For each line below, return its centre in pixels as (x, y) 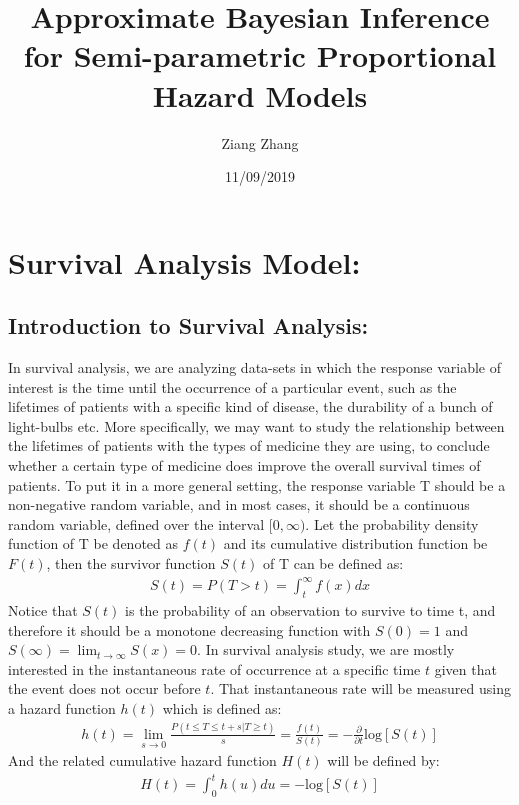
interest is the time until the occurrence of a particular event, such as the (232, 386)
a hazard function (62, 707)
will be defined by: (383, 760)
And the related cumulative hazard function (142, 760)
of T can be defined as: (333, 563)
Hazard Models (260, 94)
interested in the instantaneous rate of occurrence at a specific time (214, 668)
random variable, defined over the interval (136, 523)
